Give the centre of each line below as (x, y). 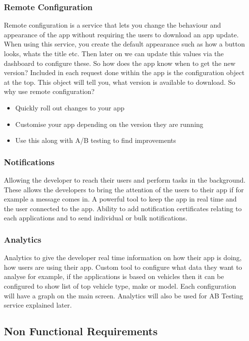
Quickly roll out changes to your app (70, 107)
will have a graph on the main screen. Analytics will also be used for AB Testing (124, 295)
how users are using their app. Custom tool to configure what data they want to (123, 267)
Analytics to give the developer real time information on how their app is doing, (123, 257)
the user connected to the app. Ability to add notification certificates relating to (123, 208)
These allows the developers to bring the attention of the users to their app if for (124, 189)
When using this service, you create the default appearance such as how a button (124, 44)
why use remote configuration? (49, 91)
